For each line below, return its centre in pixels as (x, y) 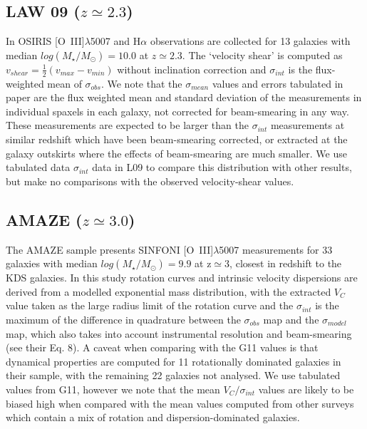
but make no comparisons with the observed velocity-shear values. (150, 181)
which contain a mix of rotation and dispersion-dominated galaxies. (153, 417)
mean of (64, 83)
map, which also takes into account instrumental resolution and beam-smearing (179, 333)
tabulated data (38, 167)
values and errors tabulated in (278, 83)
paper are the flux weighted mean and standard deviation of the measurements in (184, 97)
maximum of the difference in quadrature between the (123, 319)
